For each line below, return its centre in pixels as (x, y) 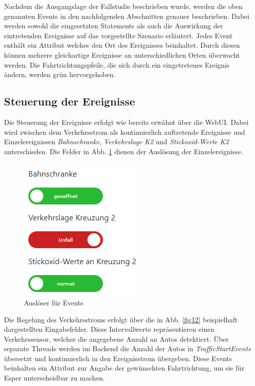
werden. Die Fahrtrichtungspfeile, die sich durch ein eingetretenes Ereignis (117, 64)
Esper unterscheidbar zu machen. (54, 378)
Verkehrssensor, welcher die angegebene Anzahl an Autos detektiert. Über (117, 338)
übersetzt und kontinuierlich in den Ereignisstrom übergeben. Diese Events (118, 358)
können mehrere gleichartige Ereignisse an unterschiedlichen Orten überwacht (122, 54)
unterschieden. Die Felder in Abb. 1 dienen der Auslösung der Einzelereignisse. (124, 151)
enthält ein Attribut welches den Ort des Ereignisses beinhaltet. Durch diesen (122, 45)
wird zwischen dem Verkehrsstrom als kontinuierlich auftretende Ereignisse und (125, 132)
